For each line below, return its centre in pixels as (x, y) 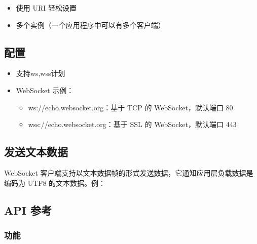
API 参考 (28, 210)
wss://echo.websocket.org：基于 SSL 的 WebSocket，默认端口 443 (132, 124)
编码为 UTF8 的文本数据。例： (55, 182)
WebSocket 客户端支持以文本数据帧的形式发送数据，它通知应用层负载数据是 (129, 172)
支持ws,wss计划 (41, 73)
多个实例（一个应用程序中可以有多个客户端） (90, 25)
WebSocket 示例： (45, 90)
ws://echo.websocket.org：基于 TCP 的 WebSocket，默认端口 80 (131, 107)
